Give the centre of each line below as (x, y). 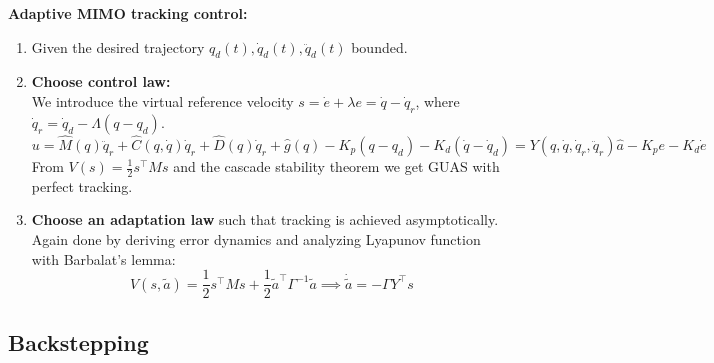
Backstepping (78, 341)
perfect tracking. (82, 185)
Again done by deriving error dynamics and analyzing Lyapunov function (256, 239)
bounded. (379, 46)
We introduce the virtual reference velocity (162, 100)
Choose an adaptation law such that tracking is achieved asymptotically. (265, 219)
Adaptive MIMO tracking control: (128, 13)
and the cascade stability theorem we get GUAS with (336, 166)
